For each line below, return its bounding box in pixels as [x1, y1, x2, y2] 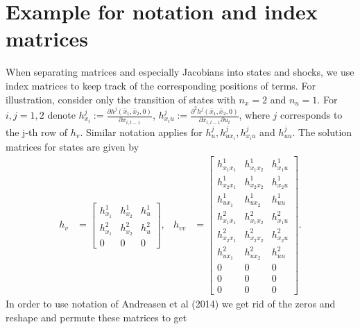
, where [239, 108, 270, 122]
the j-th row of [6, 124, 68, 139]
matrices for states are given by [6, 140, 139, 154]
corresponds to [280, 108, 343, 122]
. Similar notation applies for [80, 124, 203, 139]
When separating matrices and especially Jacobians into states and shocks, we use [6, 65, 354, 79]
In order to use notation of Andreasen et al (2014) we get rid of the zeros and [6, 296, 336, 311]
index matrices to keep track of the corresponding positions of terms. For [6, 78, 316, 92]
